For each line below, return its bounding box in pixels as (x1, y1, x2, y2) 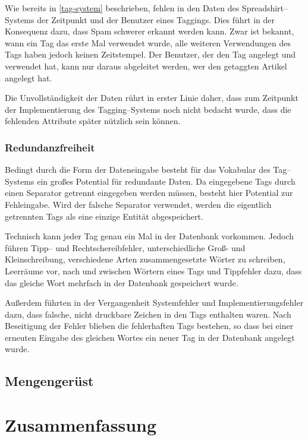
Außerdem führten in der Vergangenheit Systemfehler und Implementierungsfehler (5, 296, 304, 309)
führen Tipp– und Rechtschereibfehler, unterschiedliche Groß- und (5, 241, 246, 254)
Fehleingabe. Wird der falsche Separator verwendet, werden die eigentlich (5, 198, 272, 210)
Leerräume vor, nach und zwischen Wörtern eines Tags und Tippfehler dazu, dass (5, 264, 302, 277)
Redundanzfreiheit (5, 140, 95, 154)
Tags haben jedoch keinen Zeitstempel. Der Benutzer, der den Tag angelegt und (5, 48, 296, 61)
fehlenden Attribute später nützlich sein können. (5, 115, 181, 127)
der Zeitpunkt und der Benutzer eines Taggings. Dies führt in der (37, 13, 275, 26)
